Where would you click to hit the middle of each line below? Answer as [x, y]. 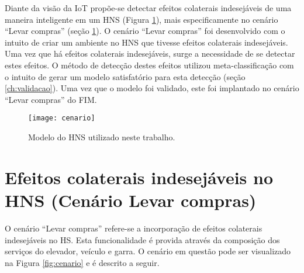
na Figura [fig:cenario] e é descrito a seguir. [82, 262]
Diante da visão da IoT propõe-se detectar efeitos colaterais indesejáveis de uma [148, 8]
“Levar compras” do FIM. [51, 99]
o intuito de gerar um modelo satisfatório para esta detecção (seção [125, 76]
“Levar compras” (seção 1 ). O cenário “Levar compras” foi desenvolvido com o [145, 31]
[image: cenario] [62, 118]
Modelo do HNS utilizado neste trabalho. [102, 137]
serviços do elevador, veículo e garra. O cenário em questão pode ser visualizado [148, 251]
